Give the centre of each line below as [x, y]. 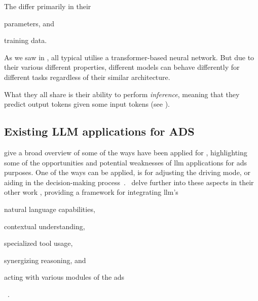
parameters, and [29, 23]
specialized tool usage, [39, 243]
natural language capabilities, [50, 209]
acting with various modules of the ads [64, 277]
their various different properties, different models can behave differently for [122, 67]
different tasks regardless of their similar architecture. [87, 77]
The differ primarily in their [48, 6]
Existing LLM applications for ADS [99, 131]
